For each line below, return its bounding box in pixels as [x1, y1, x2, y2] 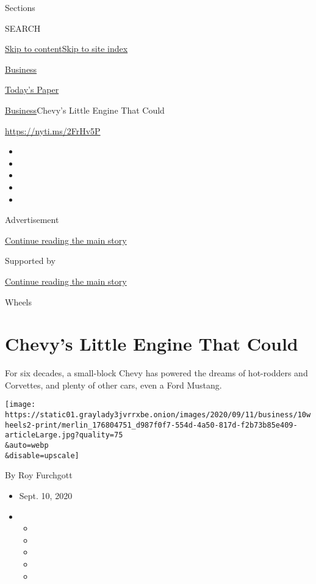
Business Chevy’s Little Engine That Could [5, 103, 165, 116]
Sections [5, 1, 35, 13]
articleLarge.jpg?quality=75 [5, 431, 123, 440]
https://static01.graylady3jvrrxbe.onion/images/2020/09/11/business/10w [5, 411, 311, 420]
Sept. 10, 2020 [19, 489, 73, 502]
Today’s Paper [5, 83, 59, 96]
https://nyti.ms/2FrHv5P [5, 124, 101, 137]
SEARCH [5, 21, 41, 34]
